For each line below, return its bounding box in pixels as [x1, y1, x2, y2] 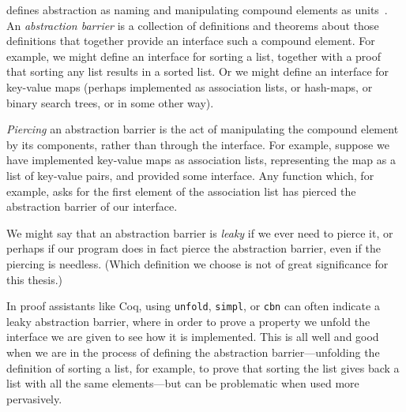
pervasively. [6, 390, 62, 406]
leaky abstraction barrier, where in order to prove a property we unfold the [6, 313, 370, 329]
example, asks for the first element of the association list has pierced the [6, 182, 356, 199]
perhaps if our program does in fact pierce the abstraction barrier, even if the [6, 240, 381, 257]
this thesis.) [6, 271, 63, 287]
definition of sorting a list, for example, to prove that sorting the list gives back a [6, 359, 400, 376]
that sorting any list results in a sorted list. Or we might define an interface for [6, 63, 389, 80]
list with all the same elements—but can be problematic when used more [6, 375, 359, 391]
